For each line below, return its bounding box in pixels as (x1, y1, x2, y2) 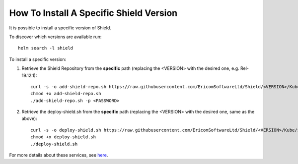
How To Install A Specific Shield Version (9, 7, 178, 18)
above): (21, 115, 37, 121)
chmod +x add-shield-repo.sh (30, 91, 101, 97)
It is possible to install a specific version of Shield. (9, 25, 112, 31)
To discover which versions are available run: (9, 34, 102, 40)
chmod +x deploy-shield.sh (30, 134, 96, 140)
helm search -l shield (18, 45, 74, 51)
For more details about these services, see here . (9, 152, 108, 158)
